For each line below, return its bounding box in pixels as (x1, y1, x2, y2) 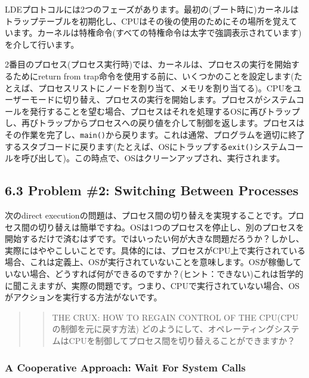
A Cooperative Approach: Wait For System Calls (5, 359, 246, 374)
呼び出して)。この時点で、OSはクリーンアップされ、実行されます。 (21, 152, 285, 164)
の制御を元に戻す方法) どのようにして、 (52, 322, 208, 335)
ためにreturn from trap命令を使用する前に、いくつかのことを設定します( (13, 69, 294, 82)
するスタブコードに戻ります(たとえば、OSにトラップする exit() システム (5, 140, 287, 152)
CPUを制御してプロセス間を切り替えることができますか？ (69, 334, 295, 346)
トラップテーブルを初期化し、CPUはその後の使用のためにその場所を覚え (5, 14, 289, 27)
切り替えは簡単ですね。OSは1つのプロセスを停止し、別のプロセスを (38, 220, 304, 233)
